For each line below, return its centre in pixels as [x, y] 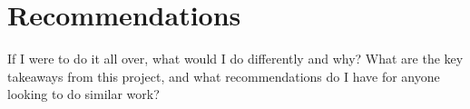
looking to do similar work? [83, 94]
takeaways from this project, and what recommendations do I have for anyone [224, 76]
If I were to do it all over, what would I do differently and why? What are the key [235, 59]
